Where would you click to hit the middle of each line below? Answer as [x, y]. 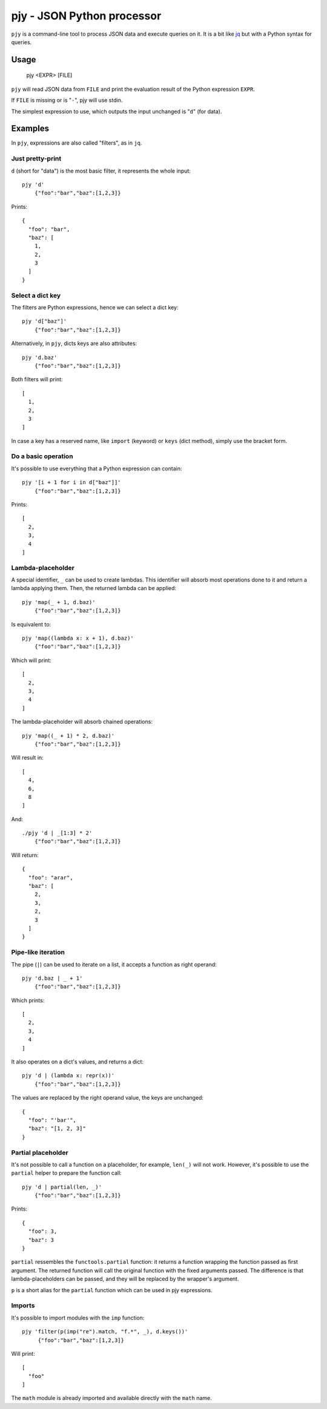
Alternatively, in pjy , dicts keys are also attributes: [74, 343]
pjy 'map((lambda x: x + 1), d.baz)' [78, 638]
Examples [30, 129]
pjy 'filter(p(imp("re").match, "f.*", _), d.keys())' [105, 1332]
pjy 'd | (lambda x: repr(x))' [68, 1076]
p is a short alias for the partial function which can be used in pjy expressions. [112, 1290]
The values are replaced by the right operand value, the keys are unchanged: [107, 1098]
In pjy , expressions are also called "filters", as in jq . [77, 143]
